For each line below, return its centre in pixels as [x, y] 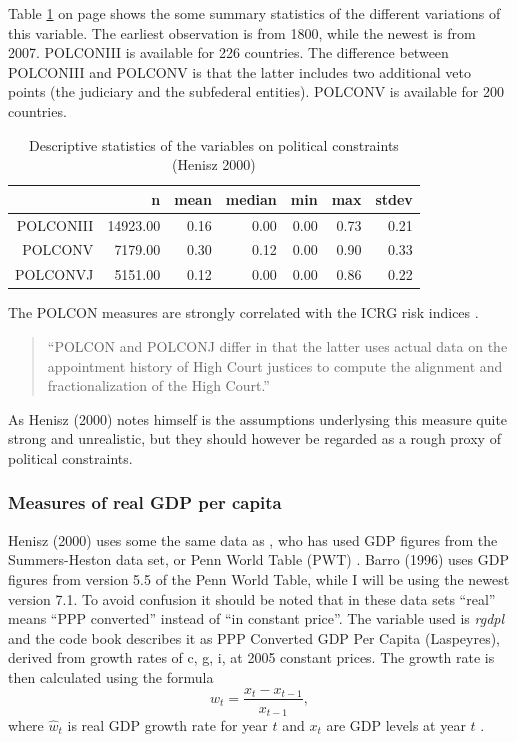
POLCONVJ [54, 274]
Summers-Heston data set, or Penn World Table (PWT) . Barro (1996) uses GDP [258, 559]
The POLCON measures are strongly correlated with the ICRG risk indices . [243, 312]
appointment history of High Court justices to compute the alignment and [275, 365]
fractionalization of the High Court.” [158, 385]
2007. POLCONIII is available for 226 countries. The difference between [228, 52]
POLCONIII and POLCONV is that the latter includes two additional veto [239, 71]
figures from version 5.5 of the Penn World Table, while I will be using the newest [259, 578]
